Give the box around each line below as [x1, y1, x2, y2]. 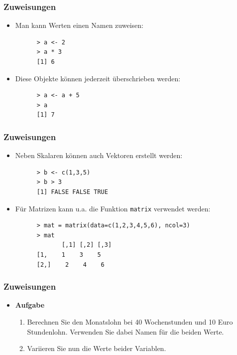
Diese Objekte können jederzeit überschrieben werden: [15, 73, 181, 83]
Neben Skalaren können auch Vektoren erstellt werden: [15, 150, 183, 161]
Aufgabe [15, 300, 45, 310]
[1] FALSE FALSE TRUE [36, 188, 108, 195]
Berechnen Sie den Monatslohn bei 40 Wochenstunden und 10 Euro [27, 317, 233, 327]
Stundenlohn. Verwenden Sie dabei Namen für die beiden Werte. [27, 326, 224, 337]
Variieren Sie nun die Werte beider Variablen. [27, 343, 166, 354]
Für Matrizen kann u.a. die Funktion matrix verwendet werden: [15, 203, 211, 213]
